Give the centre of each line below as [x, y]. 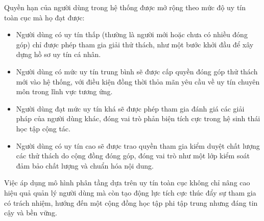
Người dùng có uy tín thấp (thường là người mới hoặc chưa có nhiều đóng [132, 34]
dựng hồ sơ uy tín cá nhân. [58, 54]
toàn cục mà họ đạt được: [44, 17]
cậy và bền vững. [31, 213]
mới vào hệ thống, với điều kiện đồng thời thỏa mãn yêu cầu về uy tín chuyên [138, 81]
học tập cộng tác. [43, 128]
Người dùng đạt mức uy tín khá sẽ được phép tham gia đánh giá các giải [130, 108]
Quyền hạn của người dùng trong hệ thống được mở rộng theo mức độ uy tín [125, 7]
